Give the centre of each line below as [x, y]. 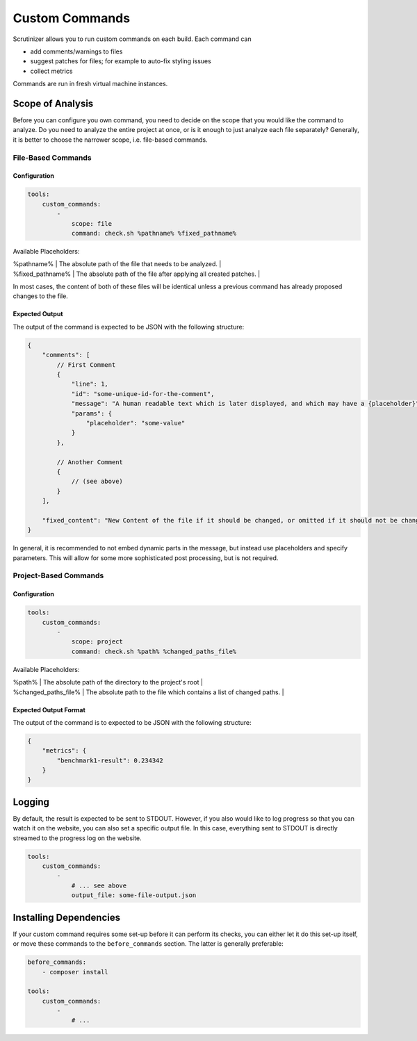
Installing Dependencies [67, 917]
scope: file [92, 223]
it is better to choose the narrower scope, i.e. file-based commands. [110, 140]
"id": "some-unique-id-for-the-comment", [143, 394]
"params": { [92, 413]
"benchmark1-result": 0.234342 [110, 760]
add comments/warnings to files [76, 51]
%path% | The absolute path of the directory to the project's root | [108, 682]
